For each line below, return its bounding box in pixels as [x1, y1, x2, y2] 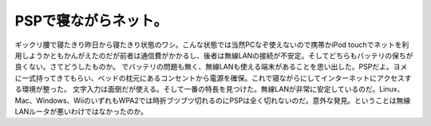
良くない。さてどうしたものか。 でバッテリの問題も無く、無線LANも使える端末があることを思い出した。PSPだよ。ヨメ [14, 62, 408, 72]
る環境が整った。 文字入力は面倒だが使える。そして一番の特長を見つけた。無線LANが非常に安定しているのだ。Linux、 [14, 85, 405, 94]
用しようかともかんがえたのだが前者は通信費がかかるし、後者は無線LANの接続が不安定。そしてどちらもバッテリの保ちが [14, 50, 413, 60]
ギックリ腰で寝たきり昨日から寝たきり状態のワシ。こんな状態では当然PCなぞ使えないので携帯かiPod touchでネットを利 [14, 40, 409, 49]
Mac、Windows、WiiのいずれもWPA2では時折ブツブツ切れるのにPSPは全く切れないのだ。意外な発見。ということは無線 [14, 96, 411, 105]
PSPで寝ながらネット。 [14, 12, 168, 30]
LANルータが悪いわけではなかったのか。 [14, 106, 148, 116]
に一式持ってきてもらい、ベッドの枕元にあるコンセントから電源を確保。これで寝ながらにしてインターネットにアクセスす [14, 73, 412, 83]
